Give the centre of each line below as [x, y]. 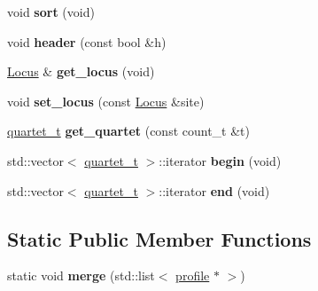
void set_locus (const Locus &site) [106, 101]
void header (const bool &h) [87, 41]
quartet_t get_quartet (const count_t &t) [129, 131]
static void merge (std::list [81, 275]
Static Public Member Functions [159, 238]
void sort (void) [51, 12]
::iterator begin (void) [220, 160]
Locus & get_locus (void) [81, 71]
